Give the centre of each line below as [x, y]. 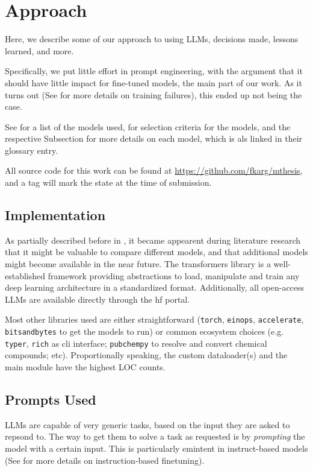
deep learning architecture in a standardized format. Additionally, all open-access [155, 287]
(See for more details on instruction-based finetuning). [105, 460]
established [25, 275]
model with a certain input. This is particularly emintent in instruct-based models [156, 448]
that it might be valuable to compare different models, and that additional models [156, 252]
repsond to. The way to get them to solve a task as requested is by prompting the [155, 436]
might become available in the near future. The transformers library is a [138, 264]
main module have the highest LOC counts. [85, 366]
